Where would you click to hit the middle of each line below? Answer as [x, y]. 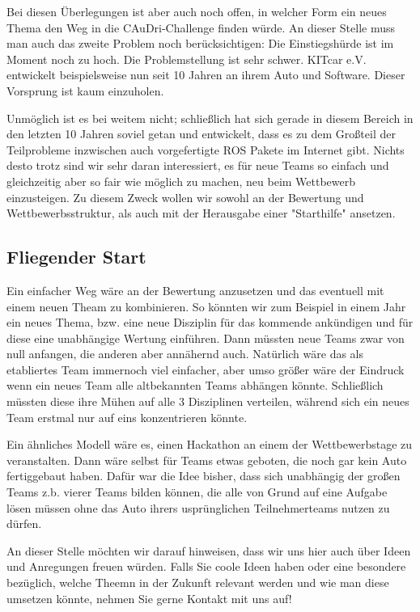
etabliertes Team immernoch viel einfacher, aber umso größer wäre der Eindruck [206, 369]
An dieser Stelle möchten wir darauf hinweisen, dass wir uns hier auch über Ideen [209, 550]
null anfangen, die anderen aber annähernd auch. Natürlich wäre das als [185, 354]
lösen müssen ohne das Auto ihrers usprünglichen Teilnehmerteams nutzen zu [198, 507]
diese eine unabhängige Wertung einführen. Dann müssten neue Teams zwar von [206, 338]
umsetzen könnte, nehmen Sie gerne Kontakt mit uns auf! [149, 598]
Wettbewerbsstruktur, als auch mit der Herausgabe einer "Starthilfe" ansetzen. [201, 213]
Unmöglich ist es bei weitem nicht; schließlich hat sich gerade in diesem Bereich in [210, 118]
